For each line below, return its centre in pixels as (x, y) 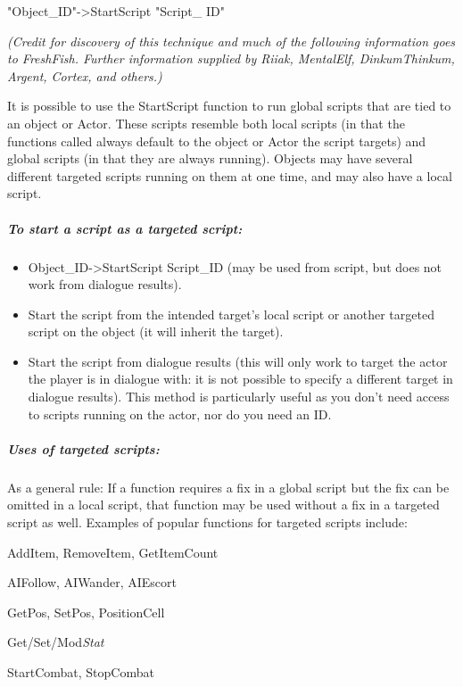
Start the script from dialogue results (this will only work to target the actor (238, 361)
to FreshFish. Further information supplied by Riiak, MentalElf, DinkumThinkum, (231, 58)
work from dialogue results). (105, 284)
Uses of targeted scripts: (83, 448)
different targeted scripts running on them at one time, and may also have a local (230, 175)
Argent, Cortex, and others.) (85, 75)
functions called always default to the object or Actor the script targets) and (217, 141)
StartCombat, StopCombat (81, 671)
